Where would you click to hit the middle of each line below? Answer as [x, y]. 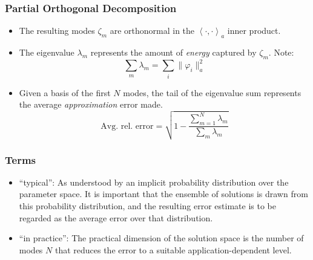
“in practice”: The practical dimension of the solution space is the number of [161, 238]
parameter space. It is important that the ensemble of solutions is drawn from [163, 194]
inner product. [254, 31]
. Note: [281, 52]
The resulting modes [57, 31]
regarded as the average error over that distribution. [116, 217]
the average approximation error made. [91, 104]
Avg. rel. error [127, 126]
